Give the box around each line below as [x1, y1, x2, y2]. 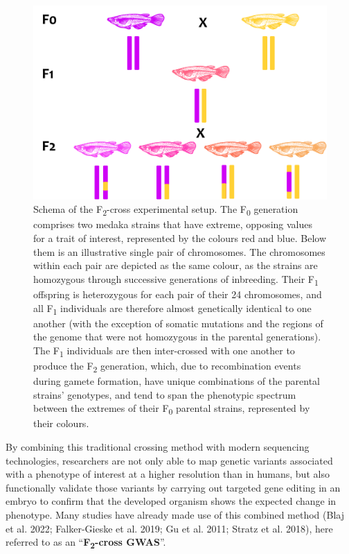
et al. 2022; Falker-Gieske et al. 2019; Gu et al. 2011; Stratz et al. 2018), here [6, 521, 333, 535]
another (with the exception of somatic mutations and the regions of [33, 315, 323, 330]
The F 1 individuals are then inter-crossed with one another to [33, 343, 295, 359]
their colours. [33, 416, 89, 431]
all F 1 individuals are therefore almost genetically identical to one [33, 300, 312, 317]
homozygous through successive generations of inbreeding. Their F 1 [33, 271, 319, 288]
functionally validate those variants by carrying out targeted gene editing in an [6, 480, 341, 494]
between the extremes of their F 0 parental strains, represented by [33, 401, 310, 417]
